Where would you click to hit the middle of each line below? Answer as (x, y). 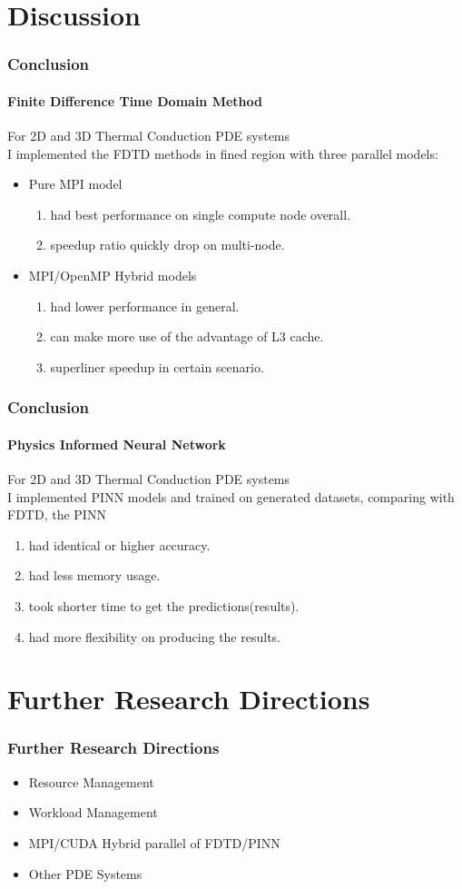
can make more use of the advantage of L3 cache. (187, 336)
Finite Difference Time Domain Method (135, 100)
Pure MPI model (75, 184)
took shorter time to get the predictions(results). (164, 605)
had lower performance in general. (145, 306)
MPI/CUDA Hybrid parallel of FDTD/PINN (154, 842)
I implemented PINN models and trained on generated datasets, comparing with (231, 496)
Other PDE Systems (85, 873)
